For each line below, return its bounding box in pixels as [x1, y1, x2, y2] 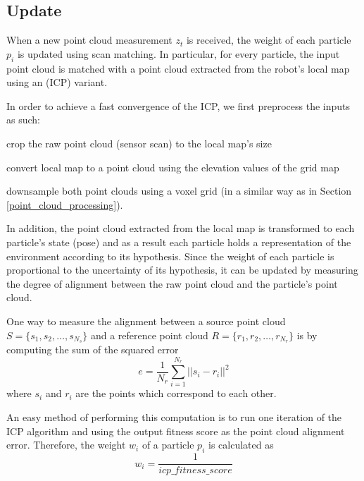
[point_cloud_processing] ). [6, 197, 123, 212]
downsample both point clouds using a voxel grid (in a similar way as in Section [6, 183, 352, 198]
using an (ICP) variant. [6, 75, 108, 90]
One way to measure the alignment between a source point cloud [6, 313, 286, 328]
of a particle [142, 437, 194, 452]
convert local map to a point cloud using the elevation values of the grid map [6, 159, 339, 174]
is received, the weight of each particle [186, 32, 351, 47]
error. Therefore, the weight [6, 437, 126, 452]
